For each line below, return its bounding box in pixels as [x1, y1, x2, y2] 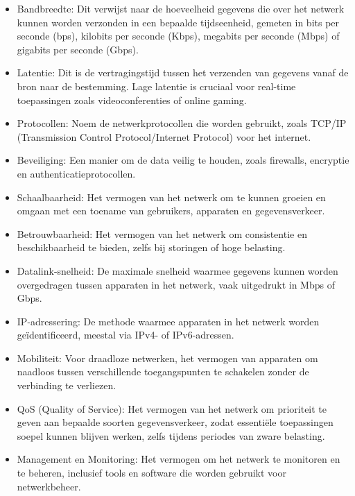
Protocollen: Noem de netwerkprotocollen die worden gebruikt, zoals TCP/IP [17, 116, 347, 130]
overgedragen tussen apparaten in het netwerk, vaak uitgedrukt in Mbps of [17, 277, 335, 291]
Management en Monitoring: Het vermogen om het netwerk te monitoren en [17, 452, 340, 466]
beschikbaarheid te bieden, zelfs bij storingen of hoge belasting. [17, 240, 286, 255]
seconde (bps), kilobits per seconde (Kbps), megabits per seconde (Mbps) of [17, 28, 340, 43]
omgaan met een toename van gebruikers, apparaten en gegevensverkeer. [17, 203, 325, 218]
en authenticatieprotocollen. [17, 166, 136, 180]
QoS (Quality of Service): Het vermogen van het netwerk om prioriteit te [17, 401, 327, 416]
